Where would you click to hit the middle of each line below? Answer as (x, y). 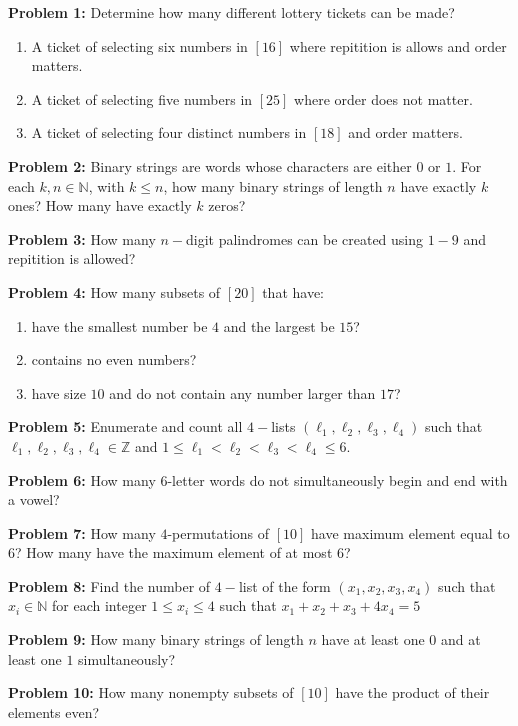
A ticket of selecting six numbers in (139, 45)
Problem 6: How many (82, 479)
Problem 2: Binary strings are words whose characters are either (210, 165)
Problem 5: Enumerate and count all (125, 426)
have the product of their (412, 692)
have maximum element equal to (410, 532)
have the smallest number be (119, 325)
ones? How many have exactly (100, 205)
